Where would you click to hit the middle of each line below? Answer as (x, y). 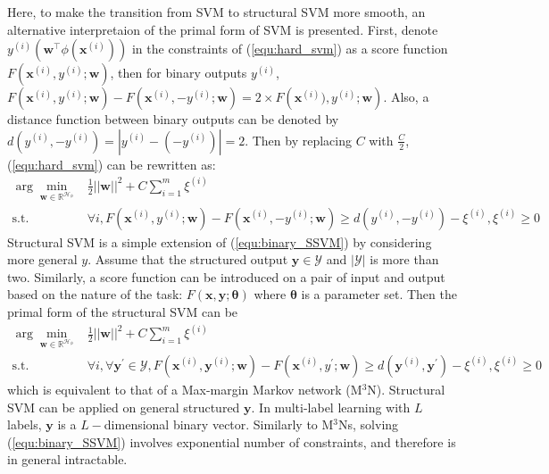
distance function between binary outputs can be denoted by (173, 119)
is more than (404, 259)
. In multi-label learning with (331, 407)
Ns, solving (369, 424)
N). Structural (406, 389)
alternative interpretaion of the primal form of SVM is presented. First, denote (223, 29)
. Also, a (406, 97)
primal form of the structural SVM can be (123, 312)
